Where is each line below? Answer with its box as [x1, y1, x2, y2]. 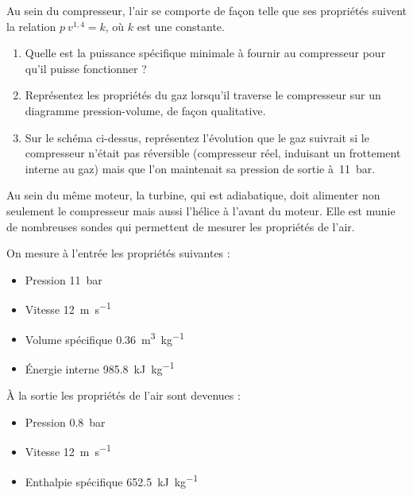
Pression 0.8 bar [25, 413, 106, 430]
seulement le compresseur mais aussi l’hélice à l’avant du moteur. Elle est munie [6, 202, 396, 218]
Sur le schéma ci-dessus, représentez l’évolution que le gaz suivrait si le [25, 129, 369, 145]
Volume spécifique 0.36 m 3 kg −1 [25, 328, 184, 347]
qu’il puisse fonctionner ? [25, 60, 147, 76]
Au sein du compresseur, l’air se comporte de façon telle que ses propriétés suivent [6, 2, 407, 18]
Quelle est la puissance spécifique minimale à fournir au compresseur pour [25, 44, 386, 61]
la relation [6, 17, 56, 34]
